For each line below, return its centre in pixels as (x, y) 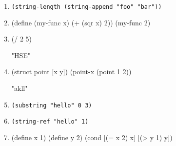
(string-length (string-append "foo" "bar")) (87, 7)
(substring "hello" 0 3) (52, 105)
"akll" (20, 88)
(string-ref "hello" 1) (50, 122)
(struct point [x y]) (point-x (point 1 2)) (71, 72)
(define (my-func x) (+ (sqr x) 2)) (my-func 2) (81, 22)
